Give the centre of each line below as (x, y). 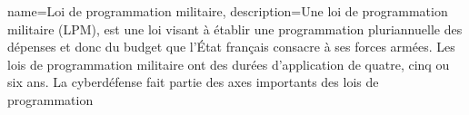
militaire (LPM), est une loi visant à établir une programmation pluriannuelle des (235, 29)
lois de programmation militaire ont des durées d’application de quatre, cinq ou (229, 64)
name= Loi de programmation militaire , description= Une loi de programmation (228, 11)
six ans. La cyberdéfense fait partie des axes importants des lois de (193, 82)
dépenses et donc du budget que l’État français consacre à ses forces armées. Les (231, 47)
